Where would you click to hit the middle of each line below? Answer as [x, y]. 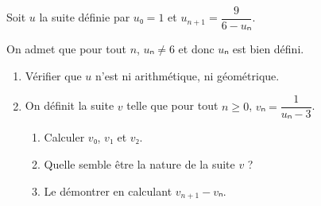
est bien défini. [268, 49]
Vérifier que [53, 75]
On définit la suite [70, 105]
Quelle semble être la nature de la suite [139, 163]
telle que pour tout [172, 105]
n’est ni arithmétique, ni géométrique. [188, 75]
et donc [196, 49]
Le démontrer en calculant [108, 190]
